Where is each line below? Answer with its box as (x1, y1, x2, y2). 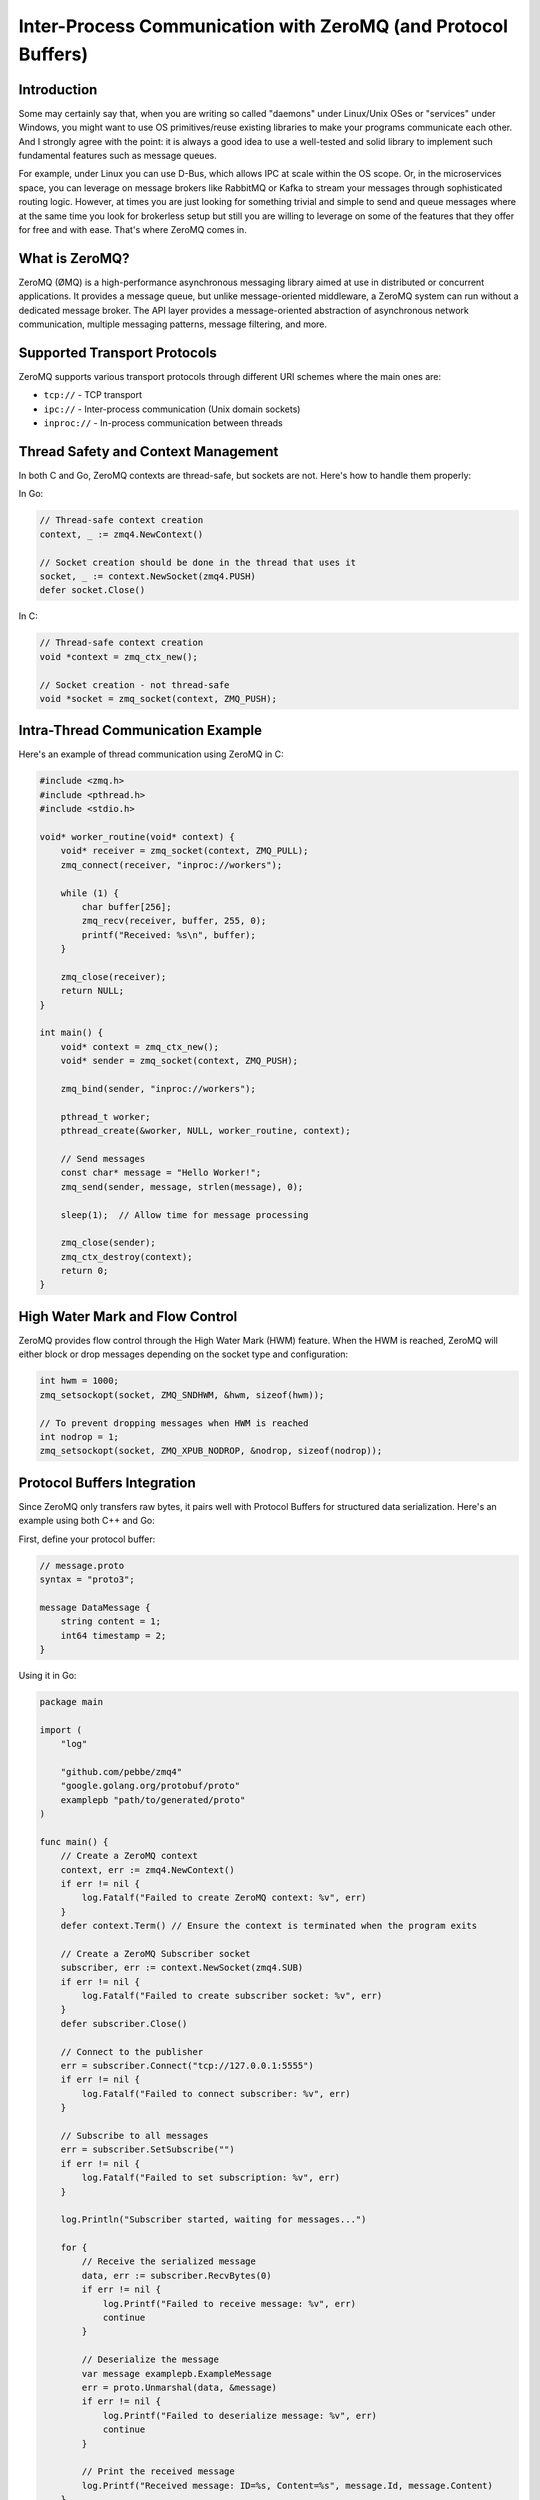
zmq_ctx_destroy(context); (60, 1251, 194, 1262)
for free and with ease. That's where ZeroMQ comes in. (18, 223, 247, 235)
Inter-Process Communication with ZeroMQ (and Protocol (18, 15, 509, 37)
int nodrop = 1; (39, 1431, 120, 1442)
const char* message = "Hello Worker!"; (60, 1167, 262, 1179)
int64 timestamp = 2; (60, 1630, 167, 1641)
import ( (39, 1724, 83, 1735)
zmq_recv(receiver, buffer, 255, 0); (81, 915, 267, 927)
